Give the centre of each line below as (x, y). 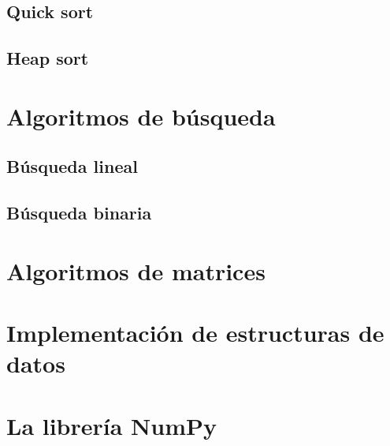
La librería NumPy (112, 425)
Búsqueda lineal (72, 166)
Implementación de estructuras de (195, 333)
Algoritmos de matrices (136, 270)
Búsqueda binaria (79, 213)
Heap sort (48, 58)
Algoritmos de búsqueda (141, 116)
